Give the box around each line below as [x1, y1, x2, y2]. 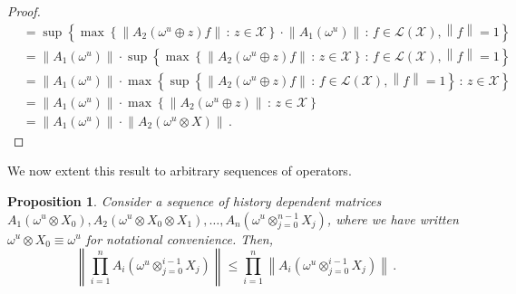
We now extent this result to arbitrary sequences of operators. [7, 161, 352, 180]
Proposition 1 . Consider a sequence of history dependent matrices [7, 191, 382, 210]
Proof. [7, 2, 41, 20]
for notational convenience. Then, [85, 229, 274, 248]
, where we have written [326, 209, 459, 228]
